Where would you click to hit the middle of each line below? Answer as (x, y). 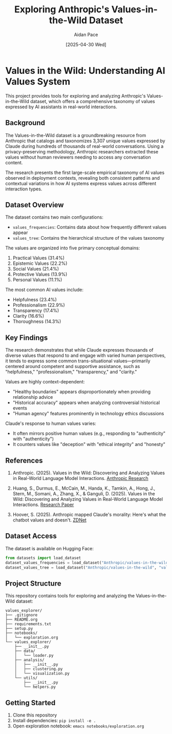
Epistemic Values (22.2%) (40, 263)
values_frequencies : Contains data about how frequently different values (90, 227)
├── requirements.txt (28, 624)
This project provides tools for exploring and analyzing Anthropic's (76, 95)
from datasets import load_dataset (43, 558)
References (24, 460)
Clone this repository (35, 715)
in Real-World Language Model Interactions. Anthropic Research (80, 478)
